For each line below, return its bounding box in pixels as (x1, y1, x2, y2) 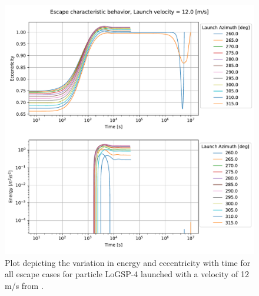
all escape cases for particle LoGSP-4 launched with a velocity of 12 (5, 268, 249, 280)
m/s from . (5, 279, 44, 291)
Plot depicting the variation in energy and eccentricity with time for (5, 256, 251, 268)
